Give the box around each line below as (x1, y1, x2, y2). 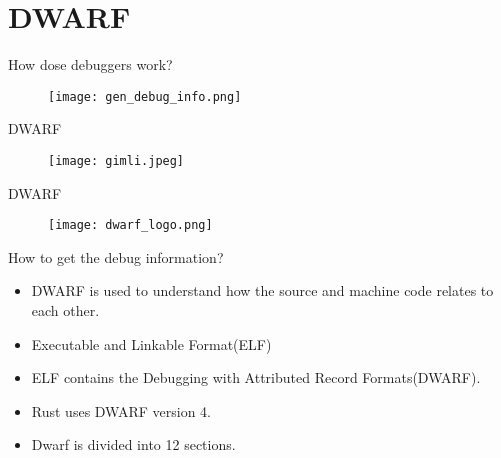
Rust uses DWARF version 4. (31, 400, 212, 421)
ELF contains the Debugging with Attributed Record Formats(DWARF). (31, 367, 481, 388)
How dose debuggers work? (8, 54, 173, 75)
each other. (31, 300, 100, 321)
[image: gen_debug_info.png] (48, 89, 242, 104)
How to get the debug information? (8, 246, 224, 267)
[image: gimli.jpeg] (48, 153, 185, 168)
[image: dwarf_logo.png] (48, 218, 213, 233)
